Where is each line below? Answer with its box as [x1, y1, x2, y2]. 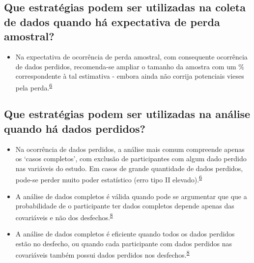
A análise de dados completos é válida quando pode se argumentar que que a [15, 191, 247, 201]
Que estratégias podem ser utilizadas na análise [4, 106, 251, 121]
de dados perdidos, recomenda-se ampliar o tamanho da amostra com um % [15, 61, 244, 71]
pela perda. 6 [15, 81, 53, 92]
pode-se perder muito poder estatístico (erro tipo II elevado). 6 [15, 173, 202, 185]
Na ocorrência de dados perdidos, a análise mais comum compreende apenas [15, 144, 245, 154]
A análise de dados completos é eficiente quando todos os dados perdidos [15, 229, 235, 239]
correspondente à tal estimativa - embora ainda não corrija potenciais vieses [15, 71, 244, 81]
